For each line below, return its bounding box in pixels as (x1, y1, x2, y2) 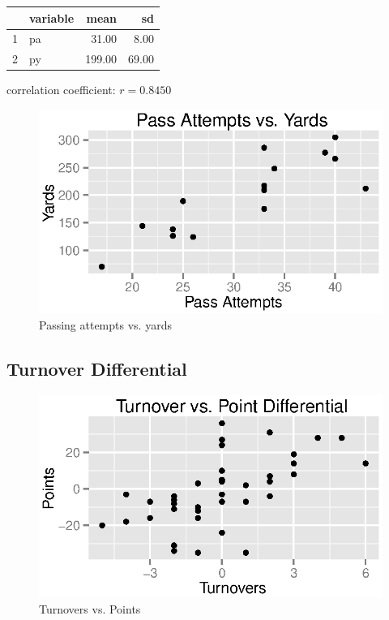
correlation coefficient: (6, 81, 116, 98)
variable (29, 9, 75, 26)
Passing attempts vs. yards (39, 316, 172, 334)
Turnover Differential (6, 356, 187, 381)
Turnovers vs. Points (39, 600, 141, 617)
